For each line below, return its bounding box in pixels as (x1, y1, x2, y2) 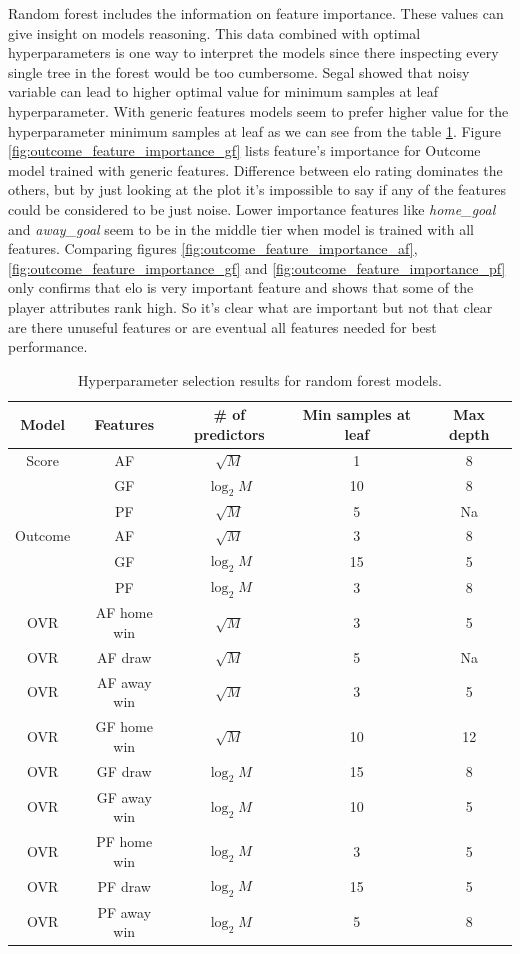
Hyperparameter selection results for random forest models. (78, 369, 442, 390)
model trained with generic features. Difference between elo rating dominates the (8, 159, 503, 180)
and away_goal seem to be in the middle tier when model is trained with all (8, 218, 474, 239)
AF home (95, 602, 153, 623)
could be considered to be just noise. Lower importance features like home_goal (8, 198, 496, 219)
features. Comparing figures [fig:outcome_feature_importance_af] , (8, 238, 418, 259)
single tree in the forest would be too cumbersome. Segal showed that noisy (8, 61, 470, 82)
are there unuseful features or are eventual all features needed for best (8, 316, 437, 337)
